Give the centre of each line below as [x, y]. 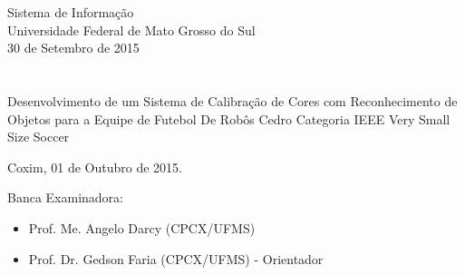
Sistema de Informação [71, 12]
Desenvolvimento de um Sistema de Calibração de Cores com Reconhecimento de [232, 100]
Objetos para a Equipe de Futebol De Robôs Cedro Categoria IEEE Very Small [229, 118]
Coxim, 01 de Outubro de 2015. [95, 167]
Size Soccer [39, 137]
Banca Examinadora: [66, 197]
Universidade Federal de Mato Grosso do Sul [131, 29]
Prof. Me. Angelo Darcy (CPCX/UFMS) [142, 227]
